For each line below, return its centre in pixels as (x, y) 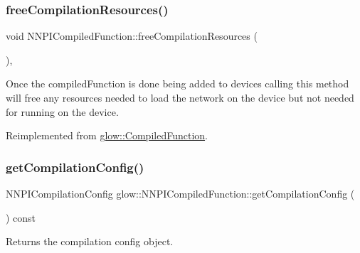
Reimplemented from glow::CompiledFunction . (107, 135)
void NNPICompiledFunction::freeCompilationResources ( (132, 36)
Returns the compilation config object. (90, 241)
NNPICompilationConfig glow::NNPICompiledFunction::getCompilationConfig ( (180, 193)
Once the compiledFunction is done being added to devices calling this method (178, 84)
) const (21, 217)
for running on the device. (62, 111)
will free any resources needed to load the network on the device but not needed (180, 97)
